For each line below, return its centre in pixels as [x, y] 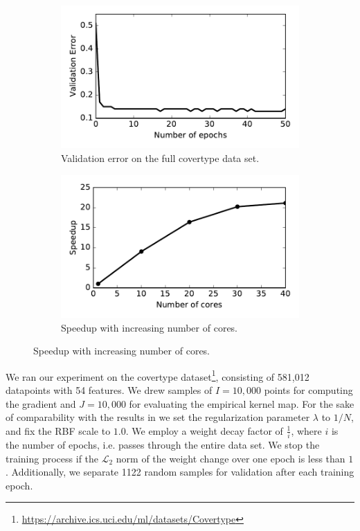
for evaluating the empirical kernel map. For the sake [242, 403]
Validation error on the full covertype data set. [160, 157]
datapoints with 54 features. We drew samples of [109, 390]
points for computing [308, 390]
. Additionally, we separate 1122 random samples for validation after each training [180, 472]
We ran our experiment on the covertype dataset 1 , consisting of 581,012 [157, 375]
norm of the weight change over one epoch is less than [231, 458]
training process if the [52, 458]
